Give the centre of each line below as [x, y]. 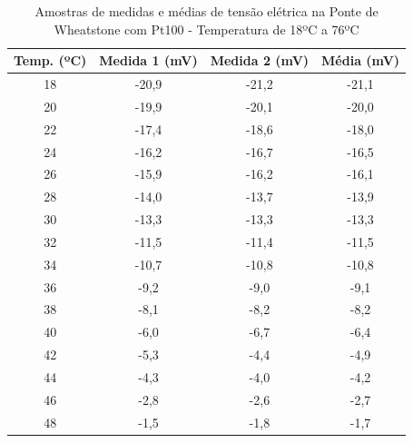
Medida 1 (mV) [148, 60]
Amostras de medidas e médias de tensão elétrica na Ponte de [206, 11]
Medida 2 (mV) [260, 60]
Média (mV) [361, 60]
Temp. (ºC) [50, 60]
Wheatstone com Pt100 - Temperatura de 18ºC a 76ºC [206, 29]
